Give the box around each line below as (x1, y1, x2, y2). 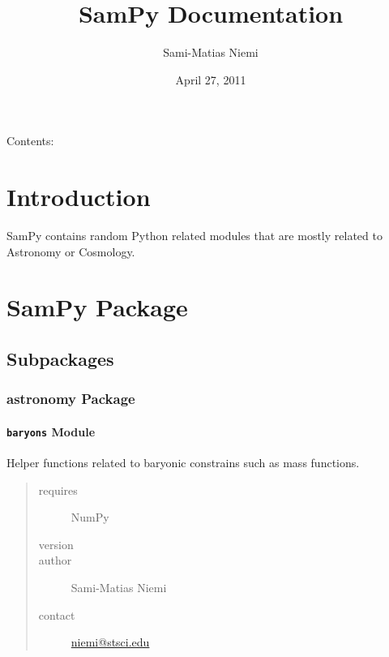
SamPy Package (6, 290, 188, 324)
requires (38, 481, 78, 498)
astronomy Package (6, 389, 135, 409)
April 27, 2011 (175, 71, 246, 88)
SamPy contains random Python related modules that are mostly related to (6, 227, 383, 244)
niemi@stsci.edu (71, 633, 150, 651)
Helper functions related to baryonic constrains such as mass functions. (6, 454, 360, 471)
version (38, 535, 74, 552)
